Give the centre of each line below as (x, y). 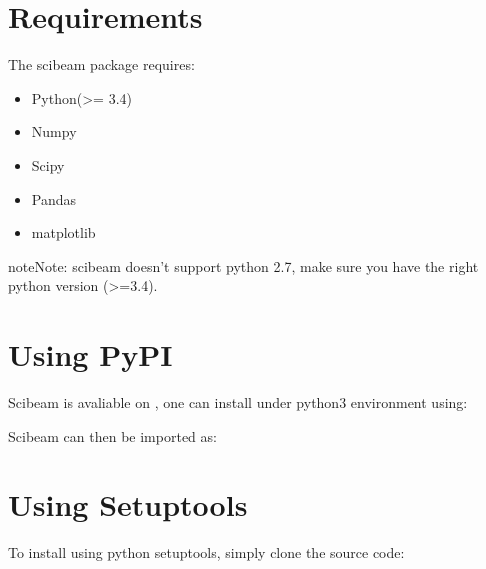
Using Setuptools (128, 504)
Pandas (54, 198)
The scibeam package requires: (101, 64)
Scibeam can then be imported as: (112, 435)
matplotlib (63, 232)
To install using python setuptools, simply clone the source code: (206, 552)
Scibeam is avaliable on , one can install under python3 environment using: (238, 402)
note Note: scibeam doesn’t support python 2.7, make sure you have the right (243, 265)
